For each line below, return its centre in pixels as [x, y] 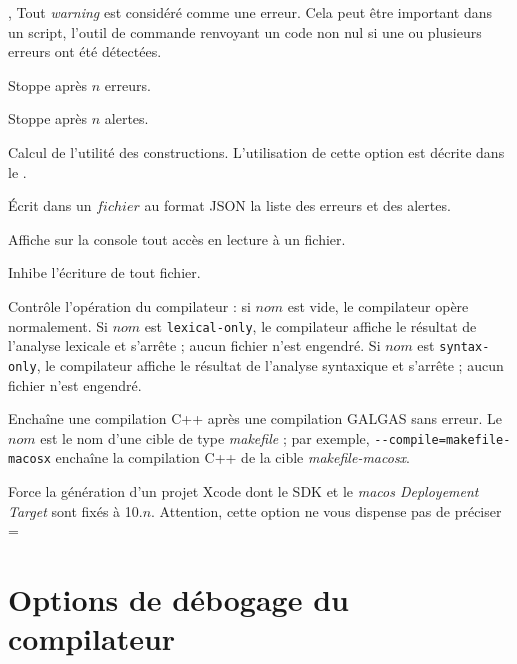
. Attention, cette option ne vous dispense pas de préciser [326, 510]
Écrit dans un [50, 205]
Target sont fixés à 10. [75, 510]
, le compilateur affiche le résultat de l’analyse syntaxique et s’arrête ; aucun [270, 364]
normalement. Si [58, 325]
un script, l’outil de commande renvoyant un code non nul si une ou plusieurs [245, 31]
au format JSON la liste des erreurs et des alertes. [297, 205]
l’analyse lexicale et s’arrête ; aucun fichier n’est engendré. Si [194, 345]
